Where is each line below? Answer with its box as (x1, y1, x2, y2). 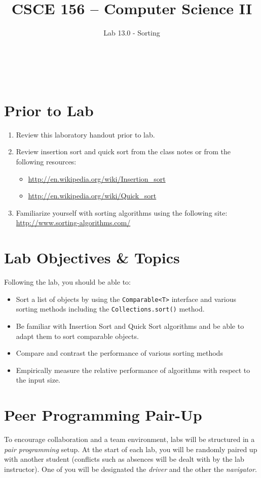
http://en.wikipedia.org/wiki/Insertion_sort (28, 173, 166, 184)
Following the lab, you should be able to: (4, 277, 131, 287)
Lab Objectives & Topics (4, 247, 180, 268)
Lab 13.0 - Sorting (103, 27, 160, 38)
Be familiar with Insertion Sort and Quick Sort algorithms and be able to (16, 321, 244, 331)
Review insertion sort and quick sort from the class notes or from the (16, 146, 231, 157)
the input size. (16, 374, 60, 385)
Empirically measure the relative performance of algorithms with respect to (16, 364, 250, 375)
